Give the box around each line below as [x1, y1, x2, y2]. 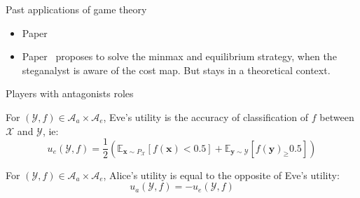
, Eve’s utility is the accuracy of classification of [103, 109, 309, 124]
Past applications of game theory [6, 2, 147, 16]
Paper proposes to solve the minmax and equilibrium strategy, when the [22, 49, 337, 64]
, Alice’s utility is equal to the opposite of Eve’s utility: [103, 167, 340, 182]
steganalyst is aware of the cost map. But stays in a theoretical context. [22, 62, 331, 77]
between [319, 109, 354, 124]
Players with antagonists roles [6, 86, 134, 101]
